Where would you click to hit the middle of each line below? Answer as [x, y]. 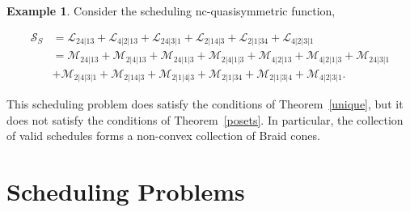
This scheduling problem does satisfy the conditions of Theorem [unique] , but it [205, 104]
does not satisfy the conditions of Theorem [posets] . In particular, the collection [205, 119]
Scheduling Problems [126, 191]
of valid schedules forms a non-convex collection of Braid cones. [163, 136]
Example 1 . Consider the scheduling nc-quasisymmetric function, [171, 11]
